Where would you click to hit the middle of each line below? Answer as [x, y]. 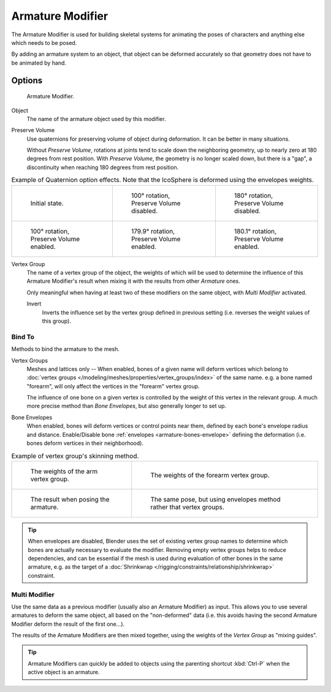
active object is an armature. [64, 672]
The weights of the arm [64, 471]
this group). [57, 321]
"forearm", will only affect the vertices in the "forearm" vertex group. [113, 386]
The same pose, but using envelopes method [216, 499]
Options [27, 80]
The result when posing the [70, 499]
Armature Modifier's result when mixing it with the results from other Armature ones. [133, 281]
